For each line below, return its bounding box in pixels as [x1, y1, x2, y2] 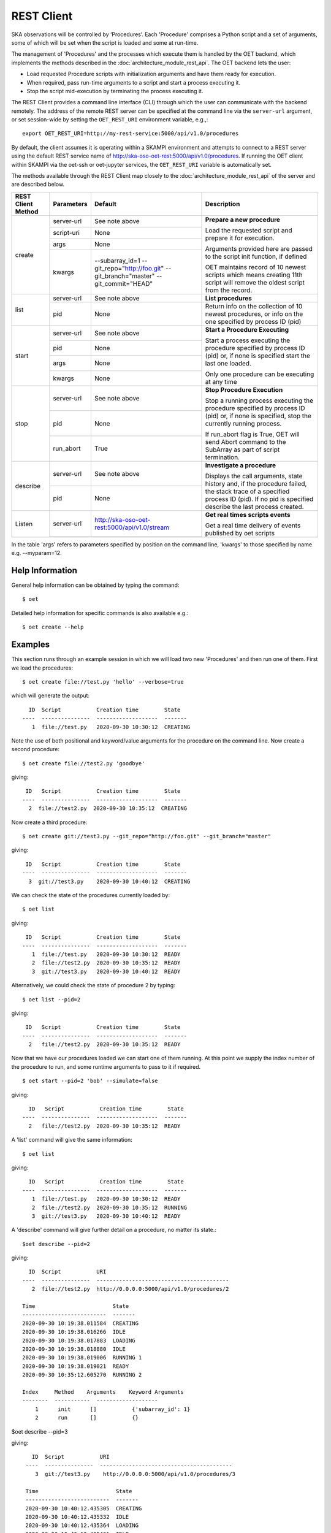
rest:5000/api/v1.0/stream [94, 523, 170, 532]
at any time [205, 377, 237, 386]
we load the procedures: [11, 664, 74, 671]
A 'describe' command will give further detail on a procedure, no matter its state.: [11, 1226, 217, 1234]
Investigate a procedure [205, 461, 276, 469]
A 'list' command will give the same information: [11, 1136, 133, 1144]
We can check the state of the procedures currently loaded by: [11, 891, 170, 898]
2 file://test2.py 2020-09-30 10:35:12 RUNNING [31, 1204, 187, 1211]
